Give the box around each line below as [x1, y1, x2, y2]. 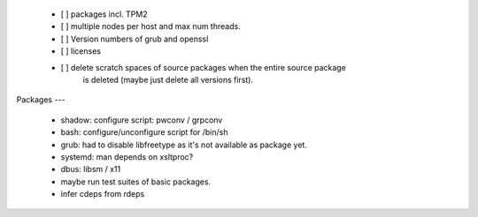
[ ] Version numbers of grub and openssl [60, 34, 209, 44]
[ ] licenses [60, 46, 102, 56]
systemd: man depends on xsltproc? [60, 151, 194, 162]
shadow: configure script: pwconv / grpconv [60, 115, 223, 125]
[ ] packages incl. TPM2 [60, 9, 148, 19]
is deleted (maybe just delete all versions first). [82, 74, 254, 85]
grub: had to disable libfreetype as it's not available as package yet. [60, 139, 307, 150]
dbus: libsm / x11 [60, 164, 121, 175]
